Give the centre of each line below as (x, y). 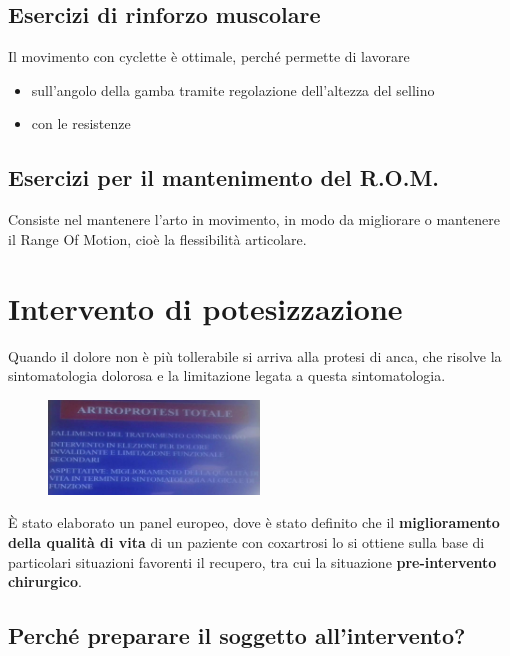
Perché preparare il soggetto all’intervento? (237, 635)
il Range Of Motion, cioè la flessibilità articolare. (157, 238)
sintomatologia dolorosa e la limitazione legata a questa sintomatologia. (227, 375)
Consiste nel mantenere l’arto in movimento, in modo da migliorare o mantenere (254, 219)
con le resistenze (81, 123)
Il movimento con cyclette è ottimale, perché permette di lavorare (209, 56)
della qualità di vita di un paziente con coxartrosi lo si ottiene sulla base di (246, 542)
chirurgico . (45, 581)
